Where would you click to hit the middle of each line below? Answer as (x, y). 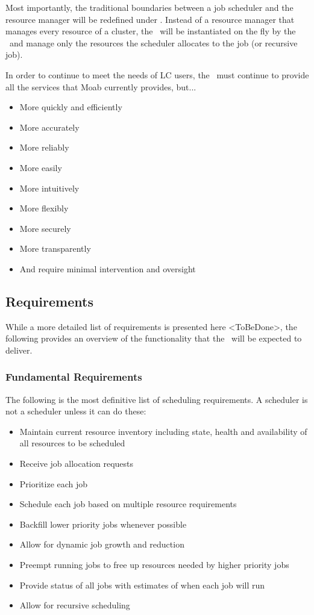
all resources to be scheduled (72, 443)
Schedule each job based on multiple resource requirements (128, 504)
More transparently (55, 248)
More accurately (49, 127)
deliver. (19, 350)
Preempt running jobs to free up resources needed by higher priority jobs (154, 565)
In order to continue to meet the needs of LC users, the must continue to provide (157, 74)
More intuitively (49, 188)
